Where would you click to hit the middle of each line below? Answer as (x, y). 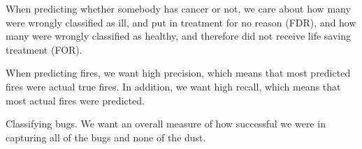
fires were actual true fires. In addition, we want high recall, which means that (173, 86)
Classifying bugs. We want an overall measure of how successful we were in (166, 124)
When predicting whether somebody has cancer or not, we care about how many (178, 8)
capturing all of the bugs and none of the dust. (106, 137)
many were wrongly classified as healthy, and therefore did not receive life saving (178, 36)
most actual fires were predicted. (75, 100)
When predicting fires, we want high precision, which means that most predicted (178, 73)
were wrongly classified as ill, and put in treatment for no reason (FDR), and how (181, 22)
